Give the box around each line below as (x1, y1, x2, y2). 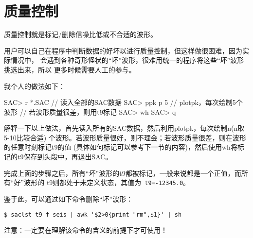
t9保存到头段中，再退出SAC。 (17, 152, 112, 162)
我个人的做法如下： (4, 81, 65, 91)
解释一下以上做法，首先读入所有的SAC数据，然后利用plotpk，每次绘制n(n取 (4, 123, 245, 133)
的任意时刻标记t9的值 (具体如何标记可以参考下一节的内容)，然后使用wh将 (4, 142, 237, 152)
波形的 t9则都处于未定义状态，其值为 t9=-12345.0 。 (24, 177, 190, 187)
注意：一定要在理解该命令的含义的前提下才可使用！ (4, 225, 167, 235)
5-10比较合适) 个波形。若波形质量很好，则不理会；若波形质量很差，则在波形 (4, 132, 246, 142)
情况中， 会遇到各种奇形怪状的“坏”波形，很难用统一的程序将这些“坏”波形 (10, 55, 244, 65)
